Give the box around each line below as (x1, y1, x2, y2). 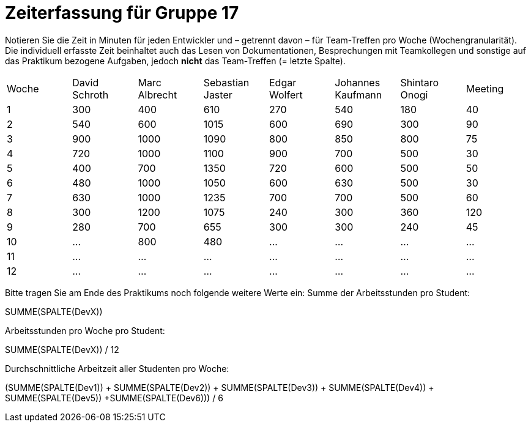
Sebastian (203, 76, 250, 89)
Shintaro (400, 76, 439, 89)
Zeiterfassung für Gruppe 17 (5, 2, 239, 23)
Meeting (466, 82, 504, 95)
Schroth (72, 88, 109, 101)
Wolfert (269, 88, 303, 101)
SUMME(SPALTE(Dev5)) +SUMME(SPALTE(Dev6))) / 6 (5, 392, 223, 403)
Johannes (335, 76, 381, 89)
